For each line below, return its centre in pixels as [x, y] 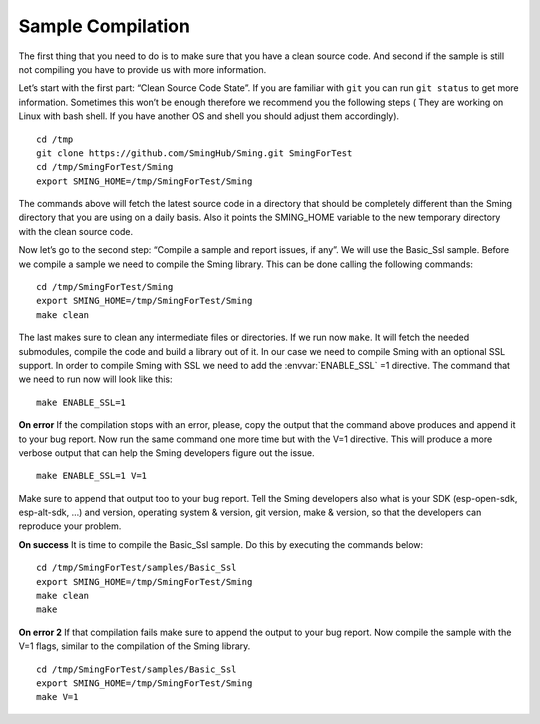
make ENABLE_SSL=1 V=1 [92, 476]
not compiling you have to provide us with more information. [142, 69]
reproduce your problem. [70, 526]
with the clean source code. [76, 231]
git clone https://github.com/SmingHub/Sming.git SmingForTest [194, 153]
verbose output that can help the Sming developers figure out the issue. [166, 452]
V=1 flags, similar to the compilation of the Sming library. [134, 646]
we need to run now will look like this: [96, 379]
